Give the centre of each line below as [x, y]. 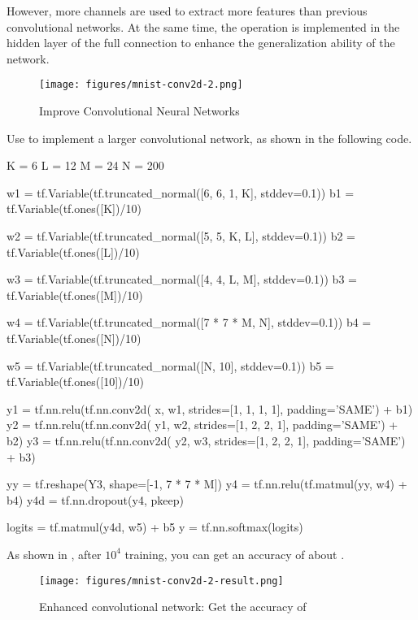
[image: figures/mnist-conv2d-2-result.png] [161, 581]
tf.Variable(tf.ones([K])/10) [74, 208]
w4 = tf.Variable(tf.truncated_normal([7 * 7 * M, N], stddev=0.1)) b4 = [189, 322]
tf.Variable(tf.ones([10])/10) [75, 382]
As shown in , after [54, 554]
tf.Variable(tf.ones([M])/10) [75, 295]
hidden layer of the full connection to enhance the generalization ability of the [201, 43]
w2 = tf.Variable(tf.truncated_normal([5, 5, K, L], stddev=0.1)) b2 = [181, 236]
